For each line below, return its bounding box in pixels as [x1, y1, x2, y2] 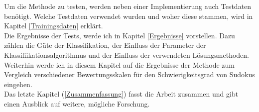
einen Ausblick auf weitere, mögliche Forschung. [4, 98, 150, 109]
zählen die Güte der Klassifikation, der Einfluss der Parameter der [4, 40, 206, 50]
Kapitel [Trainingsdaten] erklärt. [4, 20, 103, 31]
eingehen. [4, 79, 32, 89]
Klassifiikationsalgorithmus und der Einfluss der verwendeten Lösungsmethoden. [4, 49, 249, 60]
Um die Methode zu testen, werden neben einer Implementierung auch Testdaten [4, 1, 252, 11]
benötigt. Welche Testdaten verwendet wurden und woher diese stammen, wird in [4, 10, 253, 21]
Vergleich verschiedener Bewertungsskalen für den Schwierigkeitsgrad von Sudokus [4, 69, 255, 80]
